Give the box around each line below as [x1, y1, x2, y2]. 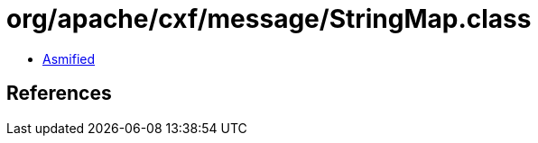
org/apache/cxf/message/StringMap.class [6, 4, 532, 34]
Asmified [42, 50, 96, 67]
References [6, 82, 112, 105]
